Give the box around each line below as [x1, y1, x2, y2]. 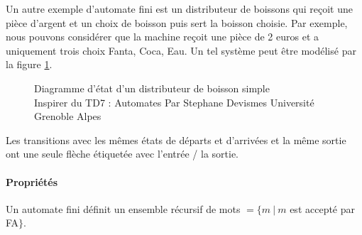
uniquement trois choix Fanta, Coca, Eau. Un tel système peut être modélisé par [6, 43, 356, 58]
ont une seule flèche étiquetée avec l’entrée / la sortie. [6, 146, 238, 161]
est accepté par [290, 201, 356, 216]
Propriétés [6, 174, 58, 189]
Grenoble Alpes [34, 109, 102, 124]
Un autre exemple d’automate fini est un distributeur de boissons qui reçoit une [6, 1, 353, 16]
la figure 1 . [6, 57, 53, 72]
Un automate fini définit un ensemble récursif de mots [6, 201, 241, 216]
